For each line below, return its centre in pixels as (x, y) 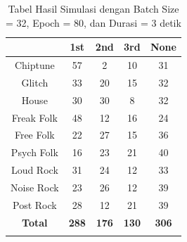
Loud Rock (34, 170)
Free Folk (34, 135)
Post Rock (35, 204)
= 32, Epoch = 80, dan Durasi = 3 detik (93, 22)
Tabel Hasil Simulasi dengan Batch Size (93, 8)
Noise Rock (35, 187)
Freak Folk (34, 117)
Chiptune (34, 65)
